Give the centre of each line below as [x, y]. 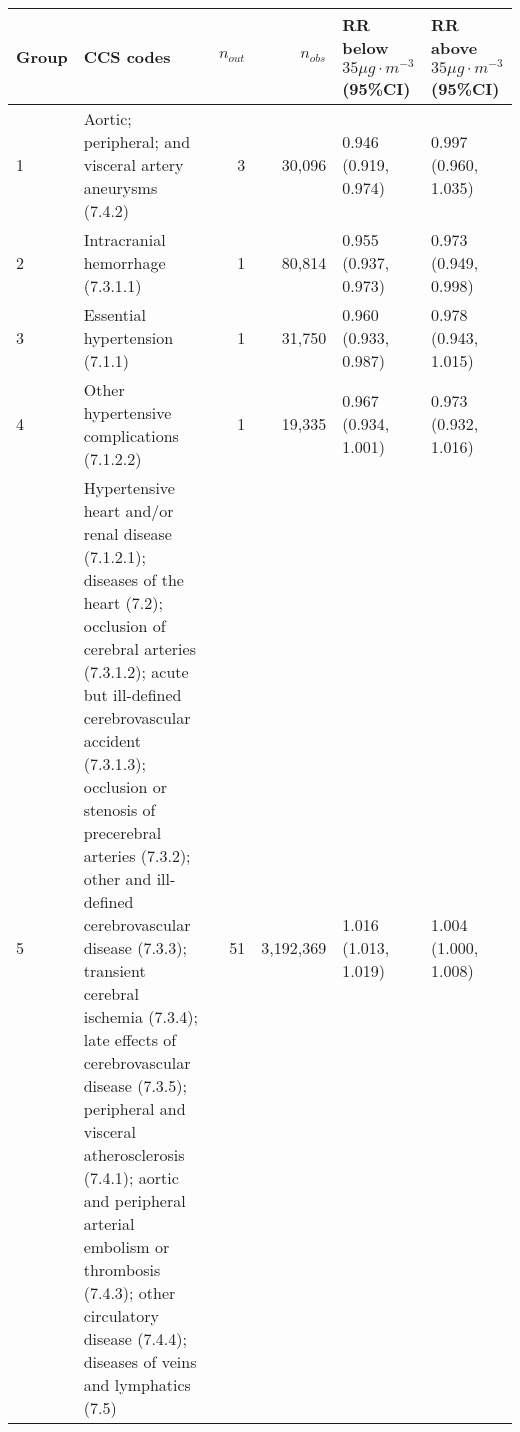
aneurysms [120, 187]
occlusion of [124, 625]
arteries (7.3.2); [137, 855]
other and [117, 878]
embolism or [126, 1246]
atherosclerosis [134, 1154]
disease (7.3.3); [135, 947]
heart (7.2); [123, 602]
